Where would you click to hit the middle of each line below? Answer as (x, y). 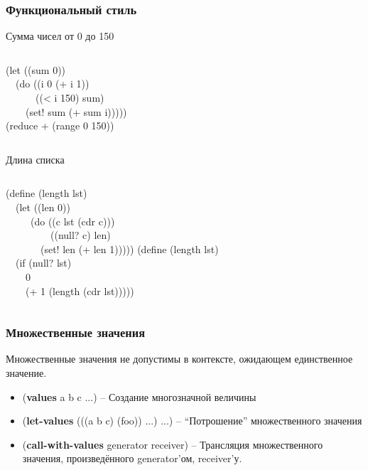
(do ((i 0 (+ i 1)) (52, 84)
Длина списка (35, 159)
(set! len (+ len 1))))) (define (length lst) (129, 249)
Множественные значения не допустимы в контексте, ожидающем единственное (179, 359)
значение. (26, 372)
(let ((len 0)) (43, 207)
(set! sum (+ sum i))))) (76, 111)
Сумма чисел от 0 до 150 (60, 36)
